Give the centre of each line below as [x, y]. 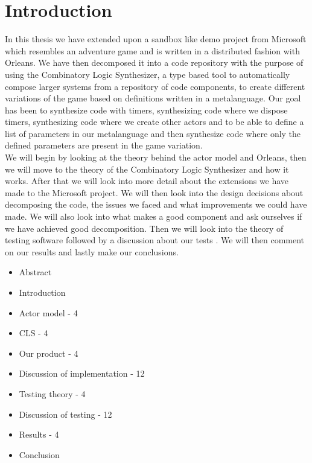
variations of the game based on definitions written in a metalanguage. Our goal [153, 98]
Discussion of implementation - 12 [82, 373]
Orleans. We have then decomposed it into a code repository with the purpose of [154, 62]
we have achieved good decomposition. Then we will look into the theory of [144, 228]
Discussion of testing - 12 [65, 414]
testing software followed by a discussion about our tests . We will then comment [155, 240]
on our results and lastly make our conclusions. [92, 251]
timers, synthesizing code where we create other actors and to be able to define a [154, 122]
